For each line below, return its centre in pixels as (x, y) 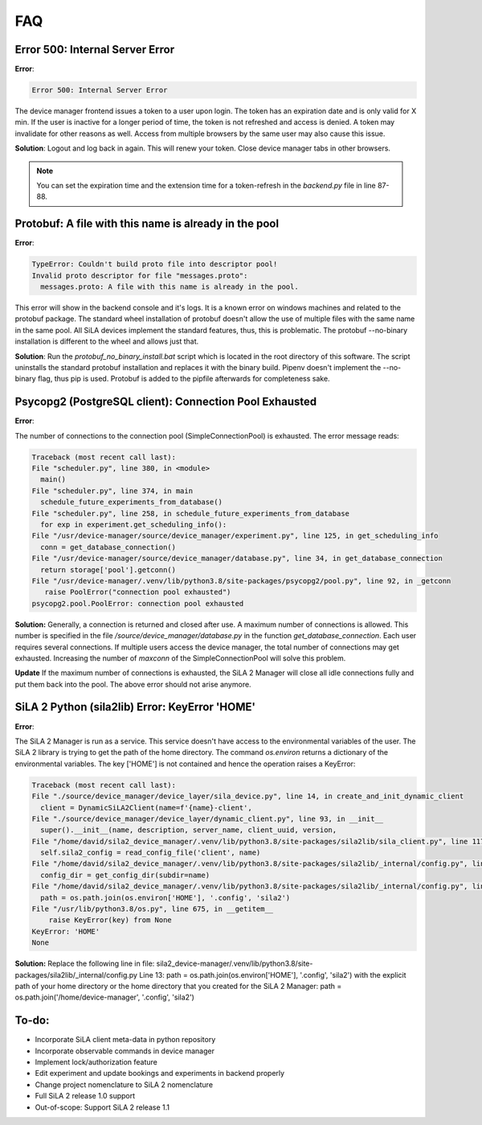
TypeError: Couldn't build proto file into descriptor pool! (155, 264)
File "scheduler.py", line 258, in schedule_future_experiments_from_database (190, 513)
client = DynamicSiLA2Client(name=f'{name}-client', (146, 808)
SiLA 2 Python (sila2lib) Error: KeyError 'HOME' (135, 707)
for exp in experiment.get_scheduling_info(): (134, 524)
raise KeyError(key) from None (110, 920)
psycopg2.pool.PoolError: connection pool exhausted (138, 603)
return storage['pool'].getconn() (108, 570)
